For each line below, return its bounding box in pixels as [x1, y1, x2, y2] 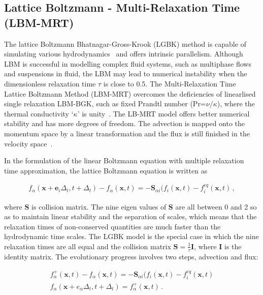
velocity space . [4, 138, 53, 149]
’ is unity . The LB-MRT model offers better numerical [77, 108, 250, 119]
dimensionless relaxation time [4, 78, 96, 88]
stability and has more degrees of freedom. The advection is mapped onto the [4, 118, 245, 129]
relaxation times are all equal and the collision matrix [4, 241, 171, 251]
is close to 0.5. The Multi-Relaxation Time [103, 78, 236, 88]
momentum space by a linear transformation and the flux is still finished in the [4, 128, 250, 138]
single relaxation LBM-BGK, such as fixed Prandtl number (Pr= [4, 98, 206, 109]
